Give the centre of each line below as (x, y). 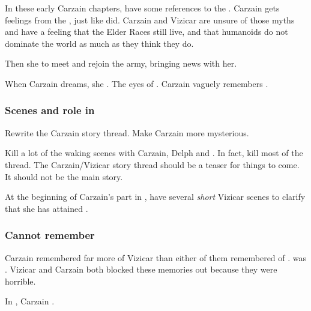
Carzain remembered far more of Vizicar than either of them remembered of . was (156, 257)
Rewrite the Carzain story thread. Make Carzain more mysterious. (127, 132)
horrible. (20, 281)
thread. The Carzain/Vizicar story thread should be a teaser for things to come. (152, 164)
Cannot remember (50, 235)
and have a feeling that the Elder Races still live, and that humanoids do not (146, 32)
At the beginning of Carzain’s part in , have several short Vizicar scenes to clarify (155, 197)
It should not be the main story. (64, 176)
